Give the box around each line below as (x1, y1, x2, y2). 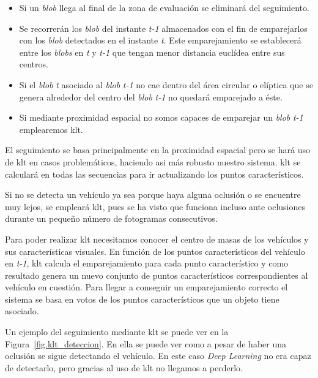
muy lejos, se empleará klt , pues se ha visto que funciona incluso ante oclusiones (5, 200, 306, 213)
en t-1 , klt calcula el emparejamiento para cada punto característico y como (5, 257, 289, 270)
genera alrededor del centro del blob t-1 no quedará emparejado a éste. (19, 90, 283, 103)
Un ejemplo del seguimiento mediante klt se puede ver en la (5, 325, 229, 338)
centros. (19, 58, 48, 70)
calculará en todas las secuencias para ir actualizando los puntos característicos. (5, 167, 304, 180)
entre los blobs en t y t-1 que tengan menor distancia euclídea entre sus (19, 45, 285, 58)
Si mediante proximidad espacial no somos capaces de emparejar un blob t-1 (19, 111, 303, 124)
